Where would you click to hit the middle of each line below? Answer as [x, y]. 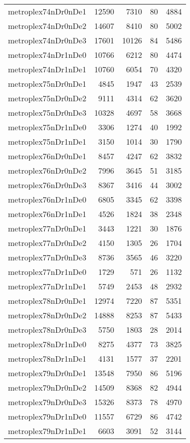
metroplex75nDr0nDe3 [47, 112]
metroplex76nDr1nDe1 [47, 214]
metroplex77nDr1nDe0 [47, 272]
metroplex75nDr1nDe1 [47, 141]
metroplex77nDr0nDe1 [47, 228]
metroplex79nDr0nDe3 [47, 402]
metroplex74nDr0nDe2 [47, 26]
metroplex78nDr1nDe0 [47, 344]
